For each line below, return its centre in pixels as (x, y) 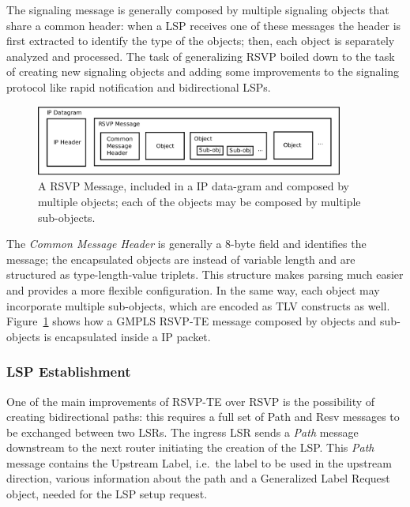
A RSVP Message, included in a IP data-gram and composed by (194, 186)
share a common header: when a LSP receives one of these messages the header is (204, 25)
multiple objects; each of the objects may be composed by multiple (199, 201)
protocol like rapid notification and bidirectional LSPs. (139, 86)
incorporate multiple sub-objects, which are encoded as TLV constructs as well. (198, 305)
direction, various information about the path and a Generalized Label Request (198, 478)
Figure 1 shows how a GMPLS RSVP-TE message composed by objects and (192, 321)
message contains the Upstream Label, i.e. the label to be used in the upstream (199, 462)
